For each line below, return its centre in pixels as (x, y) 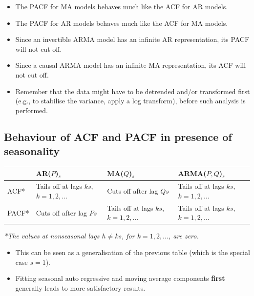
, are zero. (183, 236)
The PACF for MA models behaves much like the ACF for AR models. (122, 6)
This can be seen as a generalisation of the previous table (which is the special (133, 252)
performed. (32, 110)
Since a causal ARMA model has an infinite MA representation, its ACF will (131, 65)
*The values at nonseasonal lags (52, 236)
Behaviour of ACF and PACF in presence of (118, 136)
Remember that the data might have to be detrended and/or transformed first (133, 91)
